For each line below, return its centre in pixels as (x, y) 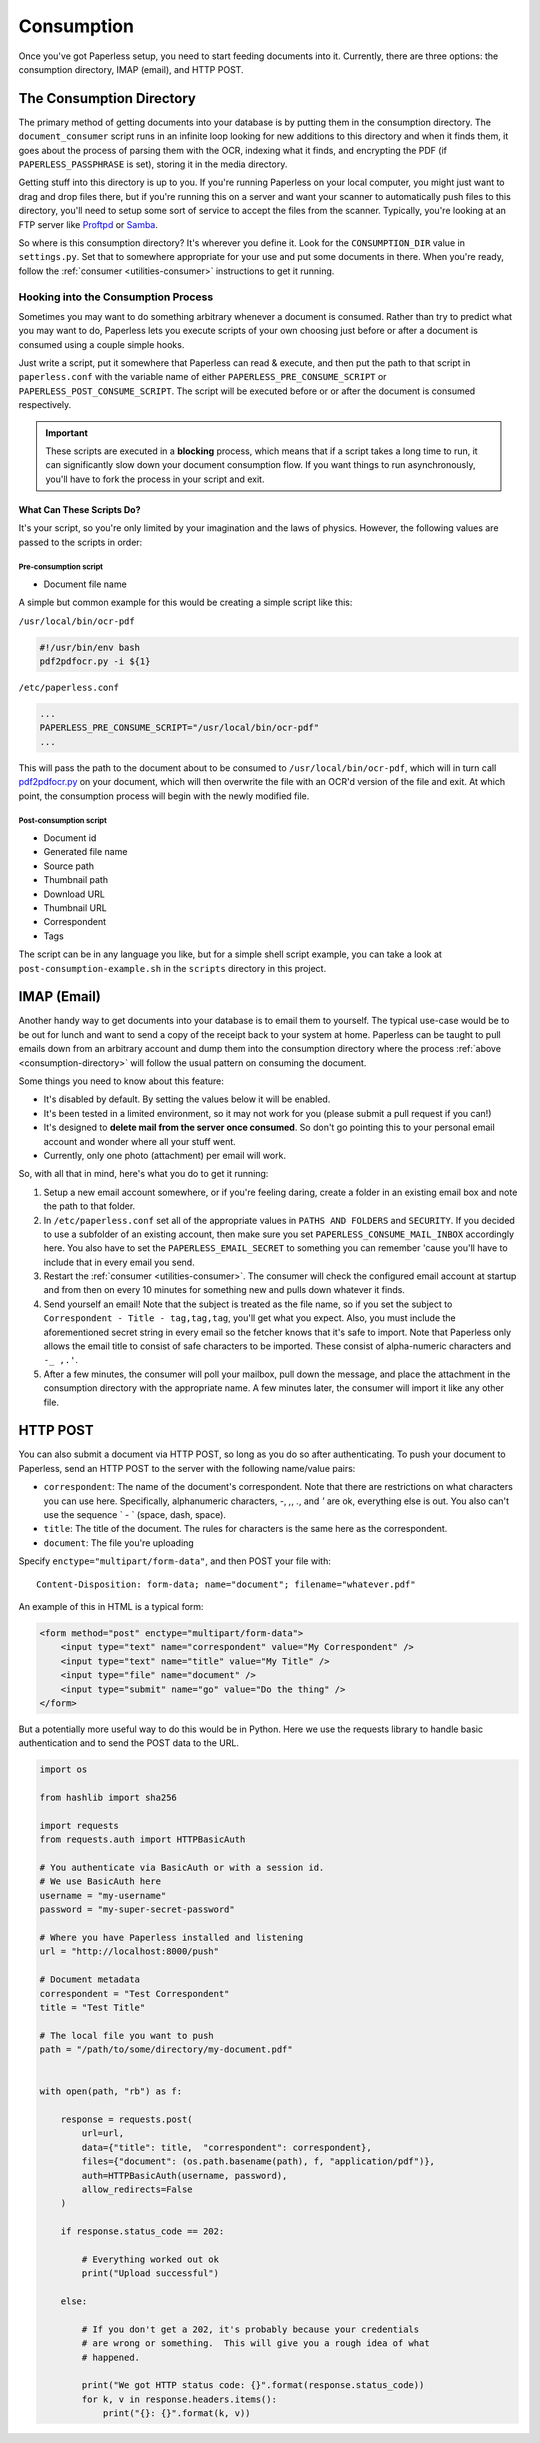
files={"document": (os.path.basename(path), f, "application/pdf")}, (258, 2161)
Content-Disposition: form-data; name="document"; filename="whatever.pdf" (226, 1584)
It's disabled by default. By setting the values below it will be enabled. (187, 1099)
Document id (70, 838)
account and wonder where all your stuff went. (140, 1141)
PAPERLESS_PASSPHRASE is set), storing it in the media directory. (153, 164)
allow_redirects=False (137, 2189)
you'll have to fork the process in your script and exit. (155, 479)
